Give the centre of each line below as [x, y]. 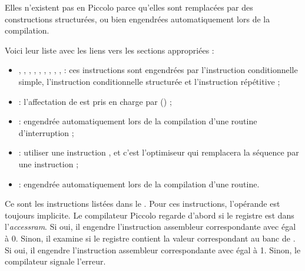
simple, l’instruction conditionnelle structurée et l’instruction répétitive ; [149, 81]
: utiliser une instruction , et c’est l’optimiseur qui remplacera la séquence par [159, 152]
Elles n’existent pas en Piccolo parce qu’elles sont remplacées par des [129, 7]
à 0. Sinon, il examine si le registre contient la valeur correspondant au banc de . [150, 238]
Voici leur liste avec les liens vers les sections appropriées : [110, 50]
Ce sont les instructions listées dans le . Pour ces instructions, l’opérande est [142, 204]
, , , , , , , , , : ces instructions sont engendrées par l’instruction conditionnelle [158, 70]
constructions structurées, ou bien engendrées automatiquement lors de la [137, 19]
